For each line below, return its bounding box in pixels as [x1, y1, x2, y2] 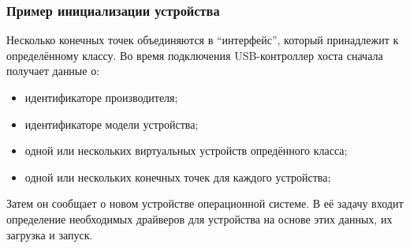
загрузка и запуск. [6, 226, 93, 242]
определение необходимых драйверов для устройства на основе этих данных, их [6, 210, 393, 227]
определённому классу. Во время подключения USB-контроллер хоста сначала [6, 47, 383, 63]
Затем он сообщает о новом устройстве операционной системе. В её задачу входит [6, 195, 404, 212]
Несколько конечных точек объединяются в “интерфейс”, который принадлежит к [6, 32, 399, 48]
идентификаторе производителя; [24, 89, 178, 105]
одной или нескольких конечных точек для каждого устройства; [24, 168, 331, 185]
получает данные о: [6, 62, 100, 79]
